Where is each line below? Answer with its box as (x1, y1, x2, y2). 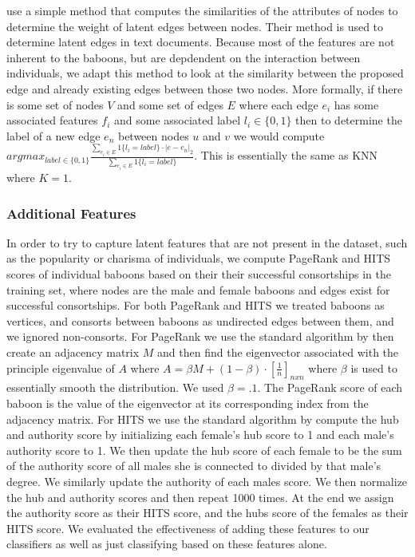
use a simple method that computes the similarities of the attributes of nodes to (6, 2, 398, 18)
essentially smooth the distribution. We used (6, 379, 224, 396)
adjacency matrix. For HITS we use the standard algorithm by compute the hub (6, 410, 399, 427)
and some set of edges (117, 96, 223, 113)
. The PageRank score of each (257, 379, 403, 396)
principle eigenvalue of (6, 359, 115, 376)
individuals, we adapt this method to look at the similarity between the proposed (6, 65, 404, 81)
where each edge (239, 96, 318, 113)
